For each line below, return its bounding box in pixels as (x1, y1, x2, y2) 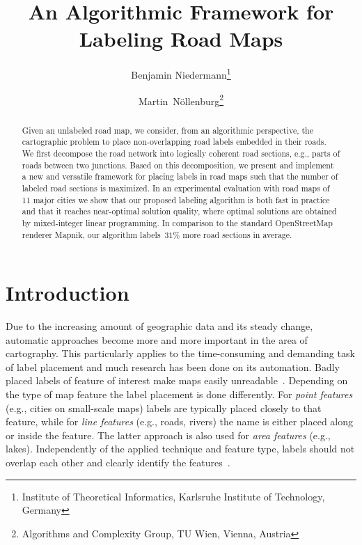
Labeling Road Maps (79, 24, 283, 53)
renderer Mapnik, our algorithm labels (22, 228, 161, 240)
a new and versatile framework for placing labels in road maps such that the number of (22, 171, 338, 182)
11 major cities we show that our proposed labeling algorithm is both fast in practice (22, 193, 330, 205)
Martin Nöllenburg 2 (138, 91, 224, 108)
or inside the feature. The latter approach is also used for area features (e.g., (6, 427, 331, 442)
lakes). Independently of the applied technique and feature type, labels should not (6, 441, 355, 456)
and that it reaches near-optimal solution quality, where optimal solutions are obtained (22, 205, 337, 217)
